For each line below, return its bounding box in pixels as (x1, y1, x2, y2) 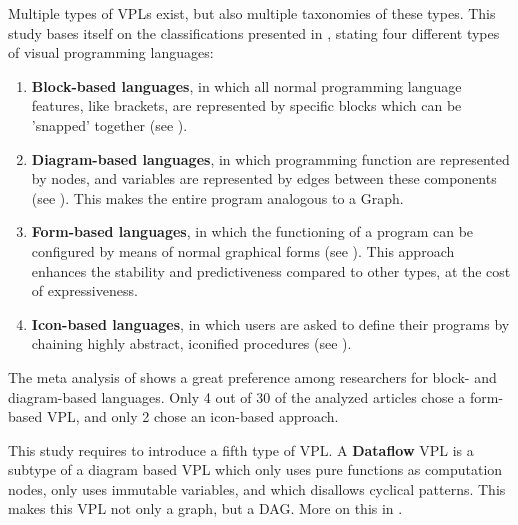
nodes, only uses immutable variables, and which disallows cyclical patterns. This (8, 478, 506, 499)
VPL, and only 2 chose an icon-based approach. (46, 406, 339, 427)
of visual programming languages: (8, 42, 214, 63)
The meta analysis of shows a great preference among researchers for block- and (8, 366, 497, 387)
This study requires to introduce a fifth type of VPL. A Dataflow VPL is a (8, 439, 474, 460)
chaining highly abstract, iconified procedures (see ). (31, 333, 352, 354)
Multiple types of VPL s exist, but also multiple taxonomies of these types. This (8, 3, 496, 23)
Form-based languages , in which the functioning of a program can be (31, 221, 474, 242)
